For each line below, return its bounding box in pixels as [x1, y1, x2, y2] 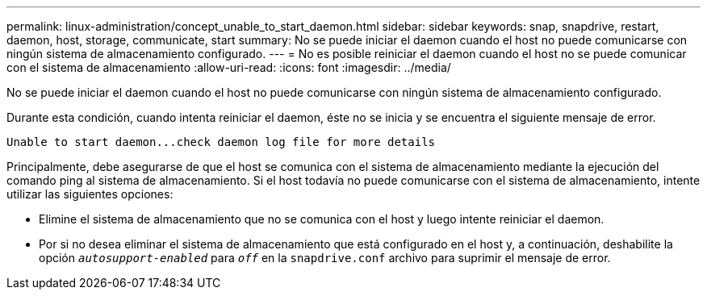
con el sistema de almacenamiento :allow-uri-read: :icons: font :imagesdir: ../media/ [6, 60, 451, 74]
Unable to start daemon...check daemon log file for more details [6, 135, 436, 148]
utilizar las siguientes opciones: [6, 187, 174, 201]
